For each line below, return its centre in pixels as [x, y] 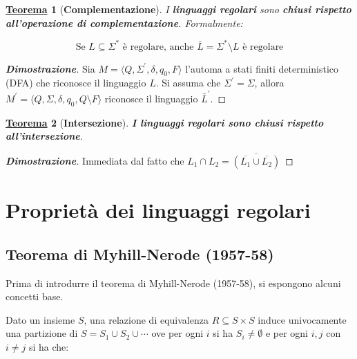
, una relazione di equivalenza [146, 319]
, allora [269, 83]
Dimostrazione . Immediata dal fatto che [95, 160]
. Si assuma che [188, 83]
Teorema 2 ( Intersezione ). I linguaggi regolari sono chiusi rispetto [165, 122]
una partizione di [42, 333]
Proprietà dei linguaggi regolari [158, 210]
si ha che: [49, 346]
